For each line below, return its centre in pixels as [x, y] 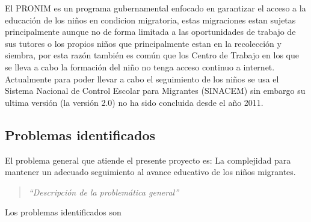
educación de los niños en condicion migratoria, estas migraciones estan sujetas [150, 20]
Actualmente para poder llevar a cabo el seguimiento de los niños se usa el [142, 79]
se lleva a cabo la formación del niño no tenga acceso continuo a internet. [140, 66]
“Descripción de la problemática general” [103, 192]
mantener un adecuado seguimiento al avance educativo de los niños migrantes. [150, 172]
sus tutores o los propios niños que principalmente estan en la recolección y [143, 43]
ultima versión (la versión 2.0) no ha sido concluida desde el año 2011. [134, 102]
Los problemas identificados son [63, 212]
